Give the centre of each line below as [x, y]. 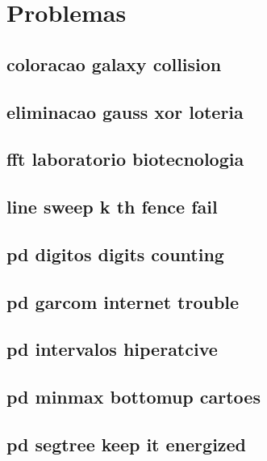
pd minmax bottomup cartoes [133, 397]
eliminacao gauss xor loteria [125, 111]
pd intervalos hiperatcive [112, 349]
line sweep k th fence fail [112, 207]
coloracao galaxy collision [114, 63]
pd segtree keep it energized [127, 444]
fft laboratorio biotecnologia [125, 159]
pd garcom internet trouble [123, 301]
